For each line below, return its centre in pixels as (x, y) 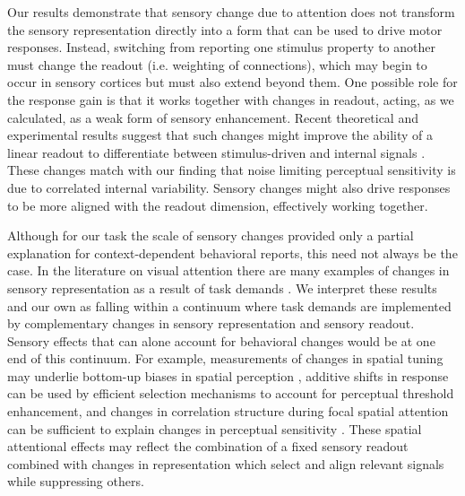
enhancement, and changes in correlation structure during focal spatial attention (228, 411)
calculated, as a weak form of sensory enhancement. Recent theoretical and (213, 117)
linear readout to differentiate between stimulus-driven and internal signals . (216, 152)
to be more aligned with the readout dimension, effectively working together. (218, 205)
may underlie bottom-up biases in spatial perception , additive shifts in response (228, 375)
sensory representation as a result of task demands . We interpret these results (222, 287)
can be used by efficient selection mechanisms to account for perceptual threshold (231, 393)
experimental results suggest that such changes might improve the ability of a (220, 135)
